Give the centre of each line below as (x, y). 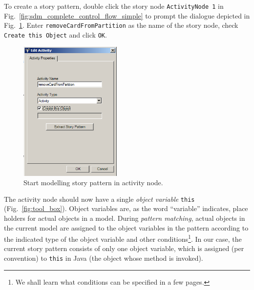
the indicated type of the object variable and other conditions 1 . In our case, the (123, 238)
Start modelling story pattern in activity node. (93, 183)
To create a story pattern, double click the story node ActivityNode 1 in (114, 6)
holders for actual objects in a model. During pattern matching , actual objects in (125, 218)
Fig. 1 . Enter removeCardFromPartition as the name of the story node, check (121, 25)
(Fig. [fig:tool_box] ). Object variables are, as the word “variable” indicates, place (126, 208)
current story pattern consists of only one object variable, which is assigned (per (124, 248)
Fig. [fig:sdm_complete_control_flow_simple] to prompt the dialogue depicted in (127, 15)
